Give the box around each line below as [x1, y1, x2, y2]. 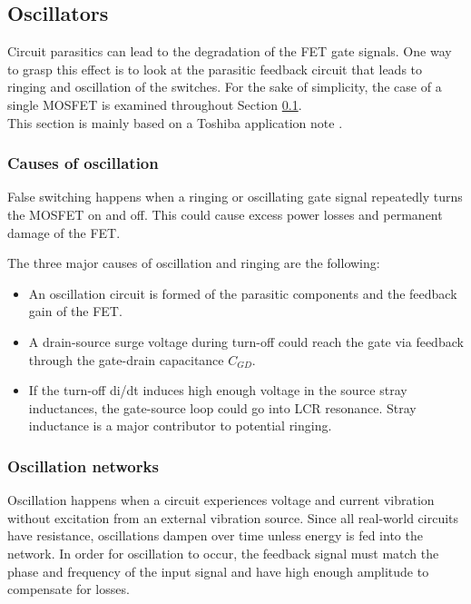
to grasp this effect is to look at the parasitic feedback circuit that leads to [7, 59, 423, 78]
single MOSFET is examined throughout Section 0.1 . [7, 94, 302, 114]
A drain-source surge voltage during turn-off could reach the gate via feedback [28, 332, 464, 351]
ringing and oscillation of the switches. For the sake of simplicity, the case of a [7, 77, 442, 96]
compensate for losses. [7, 579, 130, 599]
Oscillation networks [7, 454, 159, 477]
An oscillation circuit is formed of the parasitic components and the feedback [28, 283, 457, 302]
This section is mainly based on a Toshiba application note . [7, 113, 343, 132]
